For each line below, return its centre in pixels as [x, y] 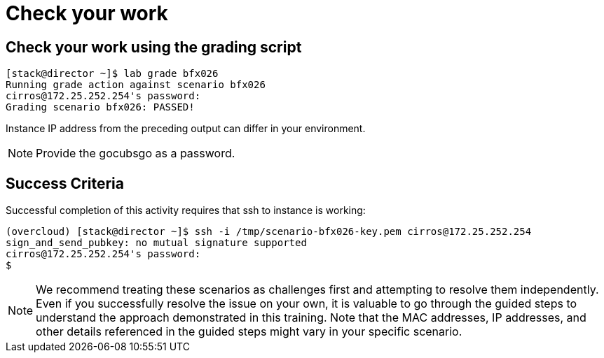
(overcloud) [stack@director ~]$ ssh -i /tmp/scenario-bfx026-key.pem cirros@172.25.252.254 [269, 232]
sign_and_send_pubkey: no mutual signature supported [156, 243]
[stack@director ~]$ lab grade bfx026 [112, 74]
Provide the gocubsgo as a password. [136, 153]
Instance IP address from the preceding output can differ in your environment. [186, 129]
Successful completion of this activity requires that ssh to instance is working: [186, 210]
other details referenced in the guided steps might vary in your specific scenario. [249, 332]
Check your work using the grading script [154, 47]
